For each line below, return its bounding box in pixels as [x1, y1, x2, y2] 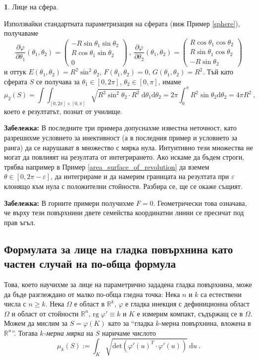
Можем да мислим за [4, 318, 68, 328]
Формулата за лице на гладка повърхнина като [4, 241, 233, 256]
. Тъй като [203, 66, 234, 77]
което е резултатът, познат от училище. [4, 106, 122, 116]
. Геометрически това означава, [153, 197, 247, 208]
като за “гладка [108, 318, 154, 328]
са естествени [201, 289, 242, 299]
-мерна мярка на [43, 327, 94, 338]
